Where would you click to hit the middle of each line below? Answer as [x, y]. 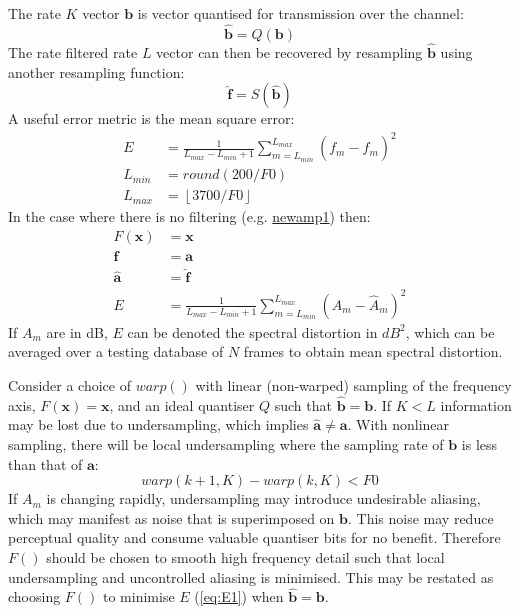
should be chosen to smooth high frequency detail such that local [245, 557]
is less [479, 444]
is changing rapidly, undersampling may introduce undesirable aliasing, [263, 498]
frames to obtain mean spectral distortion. [373, 351]
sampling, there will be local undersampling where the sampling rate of [226, 444]
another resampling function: [96, 71]
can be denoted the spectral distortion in [252, 331]
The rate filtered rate [73, 52]
